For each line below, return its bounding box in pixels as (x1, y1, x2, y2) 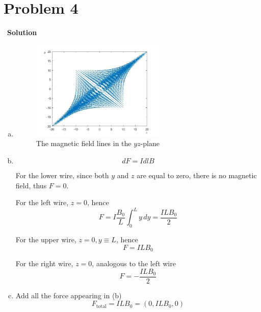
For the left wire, (15, 197, 69, 208)
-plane (140, 138, 160, 149)
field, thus (15, 180, 47, 190)
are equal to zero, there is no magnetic (137, 169, 257, 180)
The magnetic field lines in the (36, 138, 132, 149)
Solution (7, 27, 37, 38)
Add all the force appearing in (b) (15, 290, 122, 300)
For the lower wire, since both (15, 169, 109, 180)
